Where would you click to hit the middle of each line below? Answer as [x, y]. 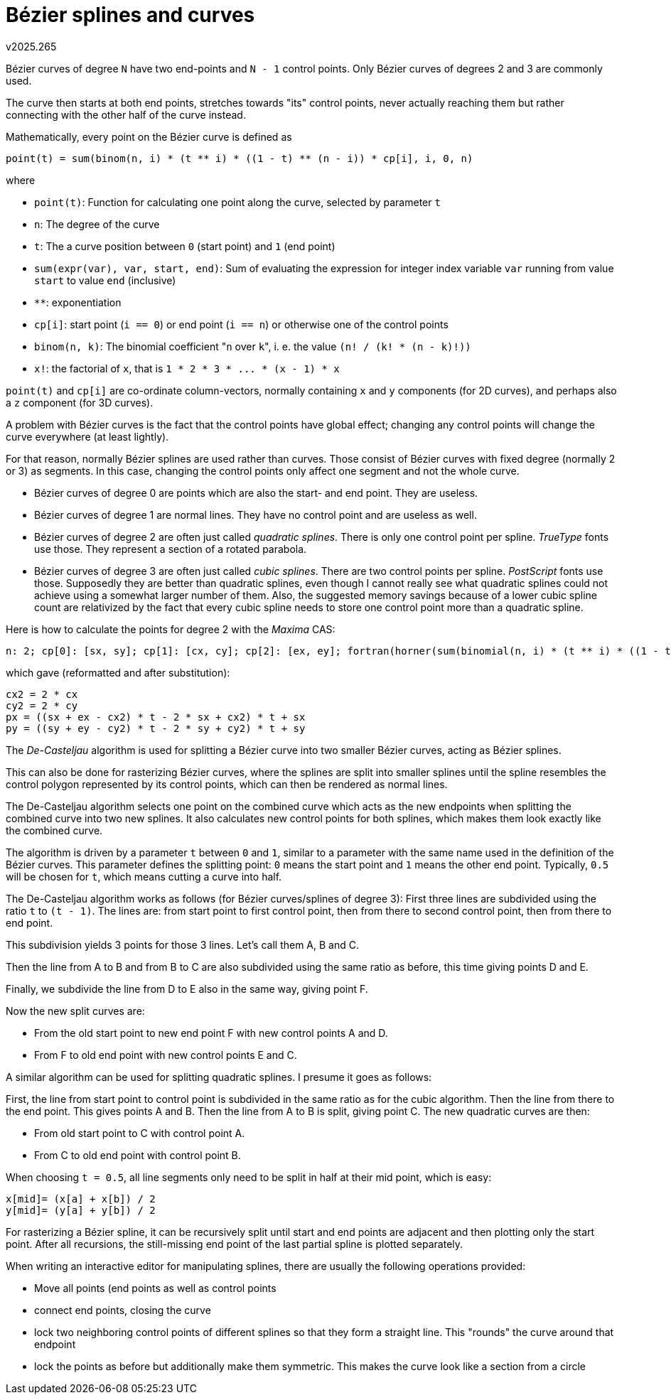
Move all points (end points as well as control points [155, 1288]
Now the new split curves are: [75, 1011]
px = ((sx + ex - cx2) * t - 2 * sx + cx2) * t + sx [156, 717]
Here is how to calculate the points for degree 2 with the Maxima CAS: [171, 629]
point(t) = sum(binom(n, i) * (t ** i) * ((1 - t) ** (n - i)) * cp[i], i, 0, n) [240, 158]
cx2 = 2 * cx [42, 694]
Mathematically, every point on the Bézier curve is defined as [149, 136]
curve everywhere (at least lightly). [87, 436]
